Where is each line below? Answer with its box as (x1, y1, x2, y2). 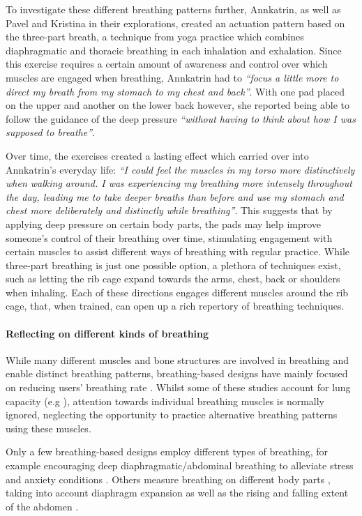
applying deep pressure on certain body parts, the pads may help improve (6, 216, 322, 231)
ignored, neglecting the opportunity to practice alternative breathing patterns (6, 407, 338, 422)
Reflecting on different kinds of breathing (6, 326, 209, 340)
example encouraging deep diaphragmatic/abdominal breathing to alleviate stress (6, 458, 354, 473)
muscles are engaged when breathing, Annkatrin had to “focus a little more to (6, 70, 339, 84)
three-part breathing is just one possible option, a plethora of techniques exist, (6, 257, 341, 272)
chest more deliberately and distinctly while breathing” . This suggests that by (6, 203, 333, 218)
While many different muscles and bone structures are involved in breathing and (6, 352, 349, 367)
